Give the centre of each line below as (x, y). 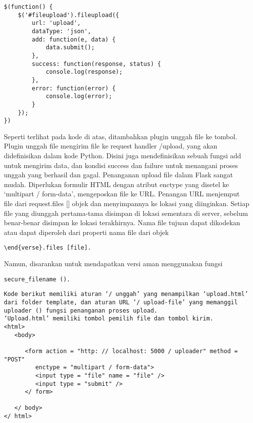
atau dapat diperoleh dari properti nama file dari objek (87, 232)
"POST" (14, 359)
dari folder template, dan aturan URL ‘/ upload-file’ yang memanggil (121, 302)
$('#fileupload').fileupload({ (68, 15)
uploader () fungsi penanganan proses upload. (81, 310)
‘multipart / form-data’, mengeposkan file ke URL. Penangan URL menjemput (122, 194)
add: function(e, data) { (74, 39)
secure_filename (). (37, 279)
